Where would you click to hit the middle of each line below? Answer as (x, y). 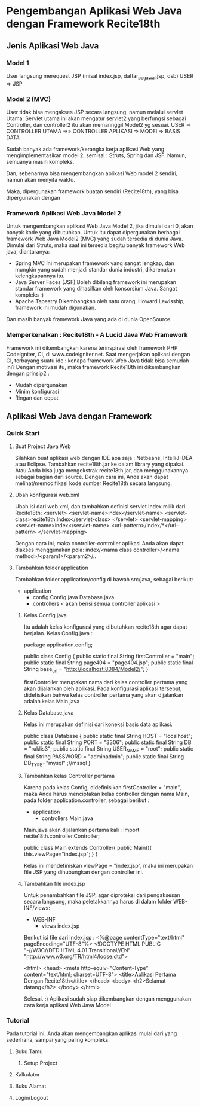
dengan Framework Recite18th (83, 24)
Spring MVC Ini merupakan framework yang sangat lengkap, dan (94, 263)
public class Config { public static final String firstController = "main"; (109, 657)
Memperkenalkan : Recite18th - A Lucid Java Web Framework (97, 335)
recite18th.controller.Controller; (62, 836)
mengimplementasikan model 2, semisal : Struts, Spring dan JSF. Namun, (96, 155)
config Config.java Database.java (73, 597)
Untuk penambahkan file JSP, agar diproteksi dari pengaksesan (102, 895)
